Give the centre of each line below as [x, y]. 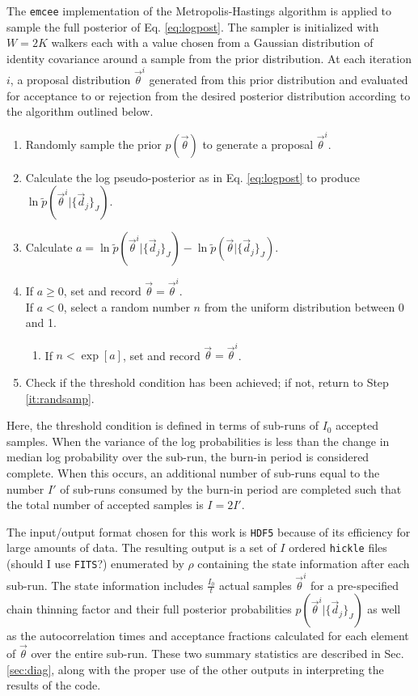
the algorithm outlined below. [80, 111]
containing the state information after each [304, 564]
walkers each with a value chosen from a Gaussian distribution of [212, 42]
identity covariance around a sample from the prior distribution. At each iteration [209, 58]
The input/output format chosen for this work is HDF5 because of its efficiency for [209, 531]
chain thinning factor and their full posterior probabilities [149, 609]
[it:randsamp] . [60, 398]
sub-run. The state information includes [105, 585]
